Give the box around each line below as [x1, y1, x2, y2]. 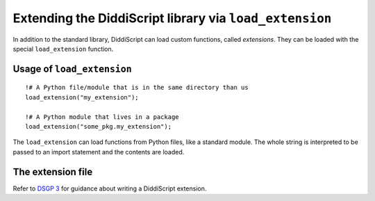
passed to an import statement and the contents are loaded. [12, 147, 185, 156]
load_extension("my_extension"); [25, 93, 139, 101]
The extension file [12, 166, 93, 177]
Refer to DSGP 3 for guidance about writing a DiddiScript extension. [12, 184, 207, 193]
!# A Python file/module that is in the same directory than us [25, 83, 249, 92]
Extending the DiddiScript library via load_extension [12, 10, 332, 26]
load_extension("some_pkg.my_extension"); [25, 122, 172, 130]
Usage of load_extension [12, 63, 132, 74]
